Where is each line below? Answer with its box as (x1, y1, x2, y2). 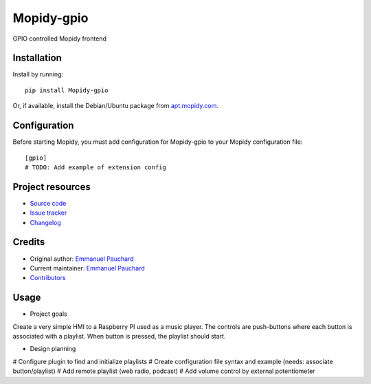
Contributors (30, 274, 66, 282)
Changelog (30, 218, 61, 226)
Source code (30, 199, 67, 207)
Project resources (12, 181, 91, 193)
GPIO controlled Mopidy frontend (12, 34, 106, 43)
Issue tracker (30, 209, 67, 217)
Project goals (30, 310, 68, 318)
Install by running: (12, 70, 64, 78)
